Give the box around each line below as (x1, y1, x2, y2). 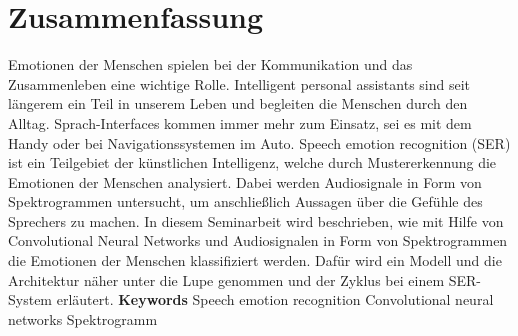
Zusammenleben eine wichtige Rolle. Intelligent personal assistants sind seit (8, 73, 471, 94)
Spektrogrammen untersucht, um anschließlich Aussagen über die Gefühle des (8, 191, 483, 212)
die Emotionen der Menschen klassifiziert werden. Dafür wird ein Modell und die (8, 250, 502, 271)
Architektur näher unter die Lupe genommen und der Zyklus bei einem (8, 269, 445, 290)
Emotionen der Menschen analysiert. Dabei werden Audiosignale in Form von (8, 171, 482, 192)
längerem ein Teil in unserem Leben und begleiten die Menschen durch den (8, 93, 468, 114)
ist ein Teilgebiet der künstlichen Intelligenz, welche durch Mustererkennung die (8, 152, 497, 173)
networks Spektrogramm (8, 308, 158, 329)
